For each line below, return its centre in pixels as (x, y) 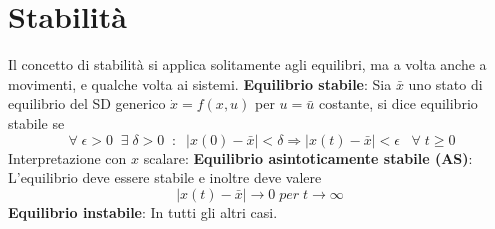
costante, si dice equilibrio (398, 103)
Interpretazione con (67, 157)
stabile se (36, 122)
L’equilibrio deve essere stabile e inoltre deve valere (165, 177)
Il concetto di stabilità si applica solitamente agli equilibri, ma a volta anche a (247, 64)
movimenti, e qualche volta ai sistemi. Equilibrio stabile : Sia (200, 83)
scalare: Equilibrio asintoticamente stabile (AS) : (308, 157)
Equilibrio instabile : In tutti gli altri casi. (143, 211)
